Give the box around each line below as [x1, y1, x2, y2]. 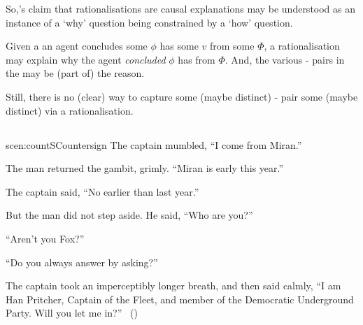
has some [159, 38, 199, 53]
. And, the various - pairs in [225, 52, 345, 66]
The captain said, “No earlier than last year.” [6, 184, 199, 198]
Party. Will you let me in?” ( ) [6, 305, 138, 320]
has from [178, 52, 215, 66]
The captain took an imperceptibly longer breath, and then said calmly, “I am [6, 278, 341, 293]
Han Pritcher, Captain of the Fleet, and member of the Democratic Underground [6, 291, 354, 306]
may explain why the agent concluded [6, 52, 166, 66]
